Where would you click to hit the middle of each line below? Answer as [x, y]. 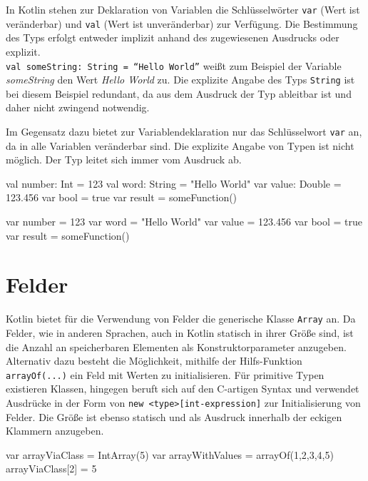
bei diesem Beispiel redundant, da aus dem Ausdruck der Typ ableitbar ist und [179, 93]
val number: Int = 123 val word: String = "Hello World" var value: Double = [174, 183]
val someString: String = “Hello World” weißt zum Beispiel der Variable [174, 65]
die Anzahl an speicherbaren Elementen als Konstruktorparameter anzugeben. [176, 346]
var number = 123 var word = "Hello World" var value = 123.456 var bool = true [184, 222]
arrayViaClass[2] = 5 [51, 469]
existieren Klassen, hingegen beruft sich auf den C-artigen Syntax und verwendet [183, 389]
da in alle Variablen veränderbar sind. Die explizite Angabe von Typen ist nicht [180, 145]
